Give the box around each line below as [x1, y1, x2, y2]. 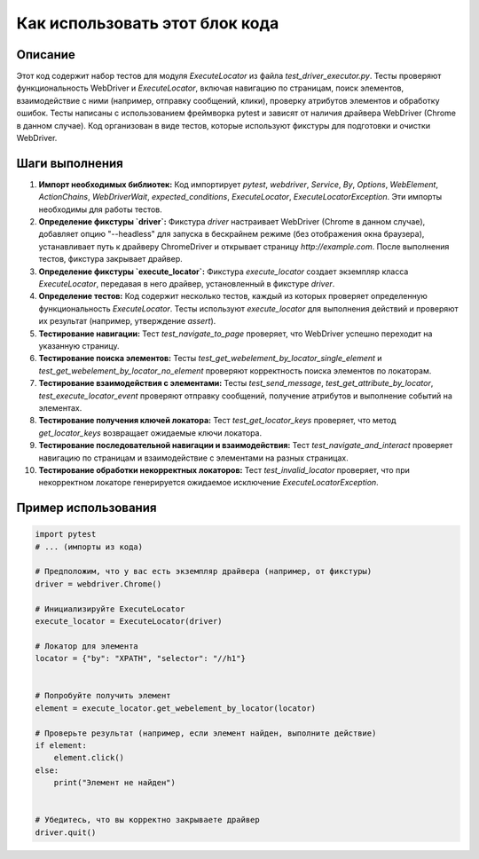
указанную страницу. [38, 341, 120, 351]
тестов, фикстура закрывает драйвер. [38, 254, 184, 264]
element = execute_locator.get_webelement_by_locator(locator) [35, 703, 317, 713]
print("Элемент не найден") [53, 777, 177, 788]
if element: [35, 740, 88, 750]
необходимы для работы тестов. [38, 204, 163, 215]
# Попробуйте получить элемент [35, 690, 172, 701]
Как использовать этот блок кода [16, 13, 279, 33]
